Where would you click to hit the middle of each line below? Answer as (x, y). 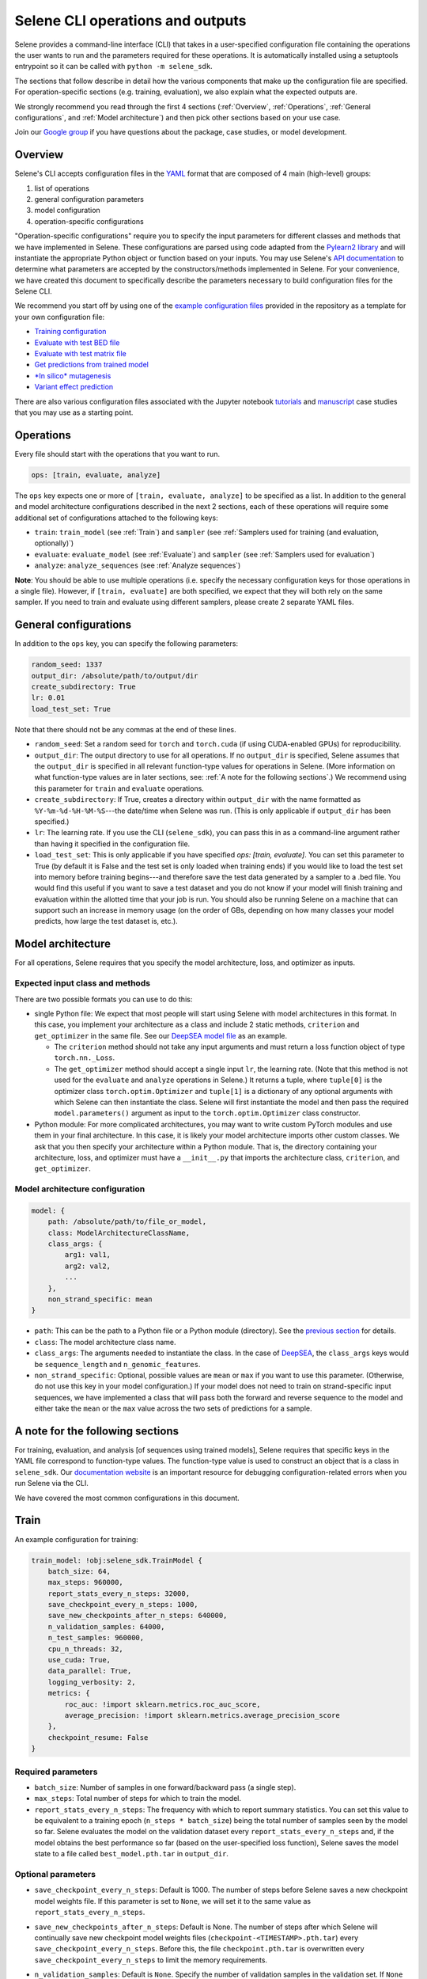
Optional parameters (55, 1874)
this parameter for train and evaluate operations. (119, 788)
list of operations (62, 188)
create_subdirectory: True (83, 687)
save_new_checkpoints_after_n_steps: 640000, (138, 1616)
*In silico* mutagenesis (73, 375)
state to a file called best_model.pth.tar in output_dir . (132, 1854)
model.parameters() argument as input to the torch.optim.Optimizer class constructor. (207, 1113)
